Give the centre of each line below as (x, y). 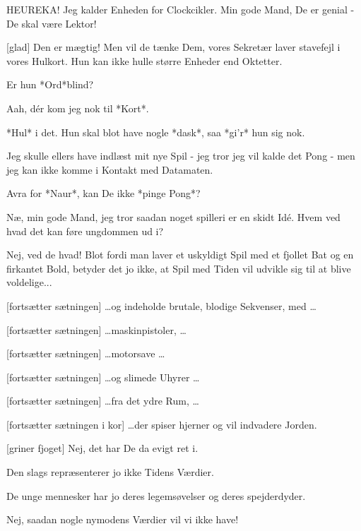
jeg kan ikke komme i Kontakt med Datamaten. (110, 169)
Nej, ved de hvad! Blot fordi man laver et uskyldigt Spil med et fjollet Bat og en (180, 255)
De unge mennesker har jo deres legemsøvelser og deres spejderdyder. (156, 495)
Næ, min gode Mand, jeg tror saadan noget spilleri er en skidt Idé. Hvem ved (173, 216)
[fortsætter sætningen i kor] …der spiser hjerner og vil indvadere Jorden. (162, 424)
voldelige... (29, 282)
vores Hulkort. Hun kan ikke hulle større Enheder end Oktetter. (144, 60)
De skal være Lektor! (52, 23)
